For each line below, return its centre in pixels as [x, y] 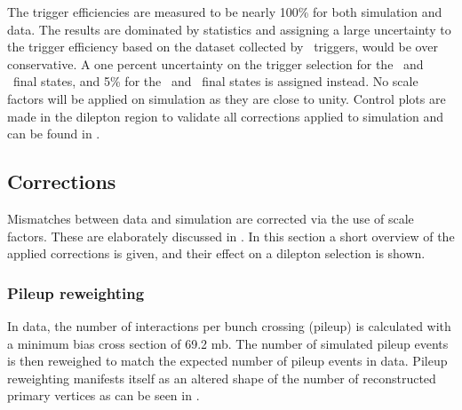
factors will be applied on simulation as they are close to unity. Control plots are [227, 98]
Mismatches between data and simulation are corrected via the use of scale [211, 218]
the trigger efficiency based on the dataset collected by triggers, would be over [223, 47]
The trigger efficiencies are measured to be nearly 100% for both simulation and [225, 12]
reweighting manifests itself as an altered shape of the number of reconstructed [222, 378]
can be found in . [54, 134]
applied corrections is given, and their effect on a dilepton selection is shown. [216, 253]
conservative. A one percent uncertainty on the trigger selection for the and [215, 63]
